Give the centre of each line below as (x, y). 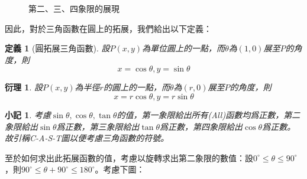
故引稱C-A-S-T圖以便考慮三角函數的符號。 (87, 138)
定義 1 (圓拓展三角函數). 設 (57, 48)
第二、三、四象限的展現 (74, 8)
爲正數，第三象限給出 (98, 126)
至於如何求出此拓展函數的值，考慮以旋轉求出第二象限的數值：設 (129, 157)
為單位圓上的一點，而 (184, 48)
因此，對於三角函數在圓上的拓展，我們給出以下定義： (108, 28)
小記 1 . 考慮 (28, 114)
